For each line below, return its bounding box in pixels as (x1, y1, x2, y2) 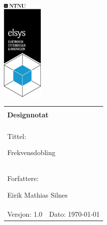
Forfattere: (7, 173, 39, 183)
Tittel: (7, 131, 26, 141)
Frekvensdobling (7, 147, 55, 157)
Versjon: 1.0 (7, 208, 43, 219)
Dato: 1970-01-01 (49, 208, 100, 219)
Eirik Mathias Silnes (7, 189, 68, 200)
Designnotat (7, 109, 49, 119)
